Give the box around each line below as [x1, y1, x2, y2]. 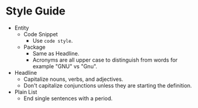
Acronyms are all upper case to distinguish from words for [32, 56, 178, 63]
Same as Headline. [32, 49, 80, 57]
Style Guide [5, 4, 66, 18]
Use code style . [32, 37, 73, 44]
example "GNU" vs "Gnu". [32, 62, 97, 70]
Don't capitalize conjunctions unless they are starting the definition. [23, 81, 192, 89]
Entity [14, 24, 30, 31]
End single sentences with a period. [23, 95, 113, 102]
